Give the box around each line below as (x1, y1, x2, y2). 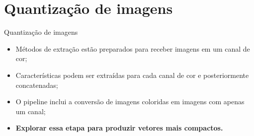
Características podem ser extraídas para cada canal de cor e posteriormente (15, 69, 249, 80)
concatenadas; (15, 79, 58, 90)
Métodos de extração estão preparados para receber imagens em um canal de (15, 43, 250, 54)
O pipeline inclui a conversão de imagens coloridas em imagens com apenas (15, 96, 245, 107)
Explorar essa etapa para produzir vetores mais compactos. (15, 123, 223, 133)
